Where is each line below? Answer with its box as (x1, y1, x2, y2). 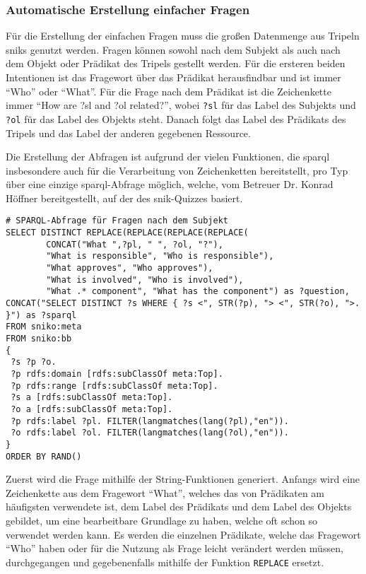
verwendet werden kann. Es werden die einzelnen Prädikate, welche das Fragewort (6, 527, 361, 541)
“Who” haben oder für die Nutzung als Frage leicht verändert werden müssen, (6, 541, 343, 556)
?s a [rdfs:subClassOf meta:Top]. (11, 392, 173, 403)
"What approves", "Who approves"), (46, 263, 213, 274)
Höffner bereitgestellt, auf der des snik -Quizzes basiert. (6, 190, 243, 205)
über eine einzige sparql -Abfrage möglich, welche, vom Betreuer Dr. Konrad (6, 177, 333, 192)
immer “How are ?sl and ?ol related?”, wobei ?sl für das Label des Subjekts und (6, 98, 356, 112)
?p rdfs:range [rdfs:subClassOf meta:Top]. (11, 380, 218, 391)
